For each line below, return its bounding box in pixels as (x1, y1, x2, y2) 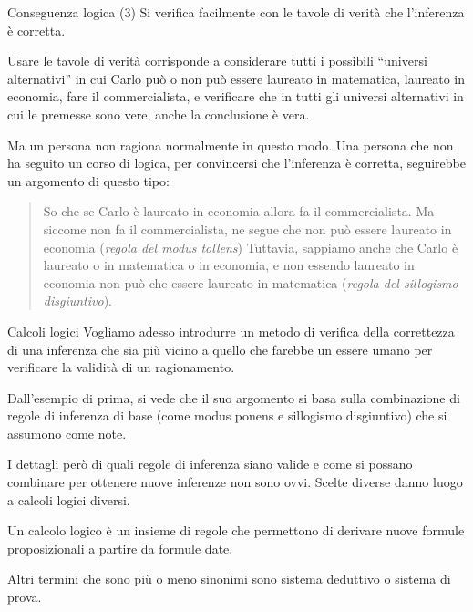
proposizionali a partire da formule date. (7, 538, 233, 557)
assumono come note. (7, 423, 127, 442)
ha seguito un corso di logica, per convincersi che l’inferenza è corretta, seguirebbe (7, 153, 467, 172)
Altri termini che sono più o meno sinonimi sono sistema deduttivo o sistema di (7, 569, 451, 588)
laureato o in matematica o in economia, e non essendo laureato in (43, 255, 415, 275)
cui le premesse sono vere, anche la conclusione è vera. (7, 104, 310, 123)
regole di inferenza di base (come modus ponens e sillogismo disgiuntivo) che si (7, 406, 447, 425)
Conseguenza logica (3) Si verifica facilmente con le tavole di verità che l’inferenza (7, 3, 465, 21)
